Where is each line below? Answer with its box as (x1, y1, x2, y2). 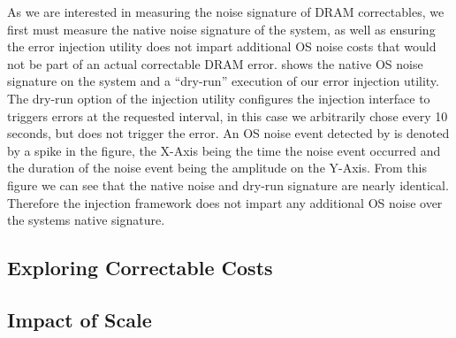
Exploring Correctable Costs (7, 254, 273, 281)
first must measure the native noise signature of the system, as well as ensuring (7, 19, 436, 38)
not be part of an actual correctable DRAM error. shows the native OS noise (7, 54, 423, 73)
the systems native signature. (7, 211, 165, 229)
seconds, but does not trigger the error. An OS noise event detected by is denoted (7, 124, 450, 142)
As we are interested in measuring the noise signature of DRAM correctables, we (7, 3, 445, 20)
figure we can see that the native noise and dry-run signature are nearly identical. (7, 175, 449, 194)
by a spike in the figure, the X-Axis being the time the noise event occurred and (7, 141, 441, 159)
